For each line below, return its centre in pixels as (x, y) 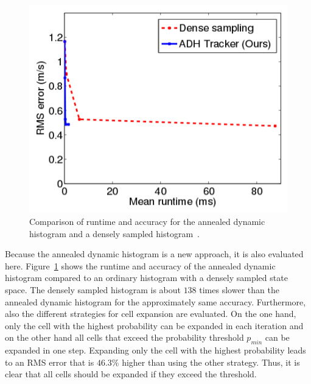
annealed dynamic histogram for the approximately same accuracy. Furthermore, (155, 301)
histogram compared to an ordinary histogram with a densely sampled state (146, 278)
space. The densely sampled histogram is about (93, 289)
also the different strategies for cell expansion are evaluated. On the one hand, (151, 314)
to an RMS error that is (50, 362)
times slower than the (239, 289)
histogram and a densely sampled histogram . (115, 233)
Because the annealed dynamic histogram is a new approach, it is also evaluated (154, 254)
